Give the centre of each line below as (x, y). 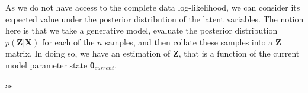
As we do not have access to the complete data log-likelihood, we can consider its (153, 7)
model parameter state (46, 64)
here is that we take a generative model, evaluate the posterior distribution (142, 30)
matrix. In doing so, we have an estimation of (88, 53)
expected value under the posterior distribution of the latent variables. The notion (155, 19)
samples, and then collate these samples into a (189, 41)
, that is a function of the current (239, 53)
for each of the (68, 41)
